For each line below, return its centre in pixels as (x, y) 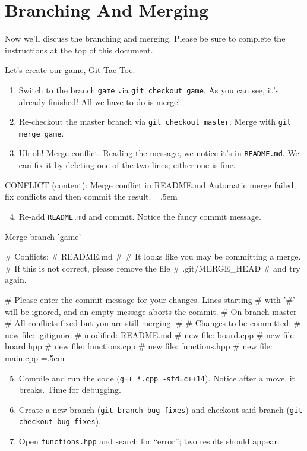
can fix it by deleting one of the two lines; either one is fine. (127, 165)
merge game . (41, 133)
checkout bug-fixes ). (60, 421)
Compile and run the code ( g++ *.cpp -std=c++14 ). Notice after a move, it (157, 378)
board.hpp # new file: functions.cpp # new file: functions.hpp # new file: (139, 346)
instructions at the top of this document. (79, 50)
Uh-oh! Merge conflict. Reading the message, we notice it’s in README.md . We (159, 153)
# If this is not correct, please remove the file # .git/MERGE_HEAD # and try (153, 268)
